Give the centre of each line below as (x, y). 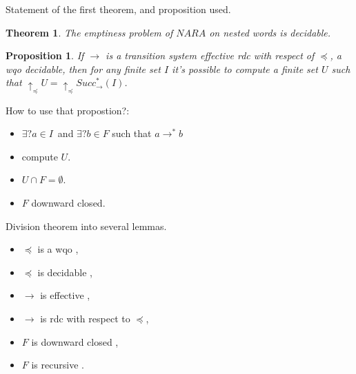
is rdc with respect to (85, 319)
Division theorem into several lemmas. (86, 226)
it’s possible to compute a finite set (245, 69)
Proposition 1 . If (45, 55)
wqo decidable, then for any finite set (83, 69)
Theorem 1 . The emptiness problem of (89, 32)
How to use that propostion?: (68, 110)
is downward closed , (75, 341)
